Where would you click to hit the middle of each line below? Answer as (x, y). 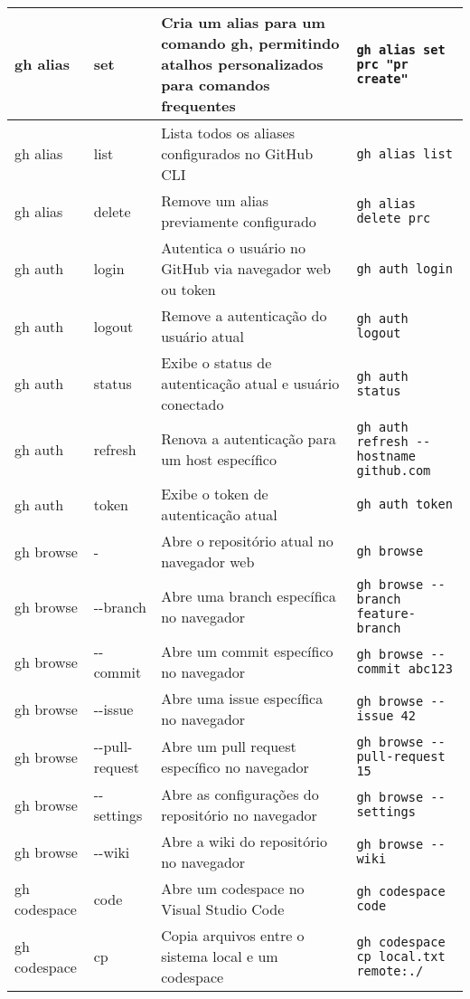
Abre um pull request (229, 746)
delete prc (394, 218)
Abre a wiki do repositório (244, 841)
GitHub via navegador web (246, 268)
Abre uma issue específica (242, 698)
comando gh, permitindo (250, 43)
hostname (386, 456)
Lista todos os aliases (228, 133)
